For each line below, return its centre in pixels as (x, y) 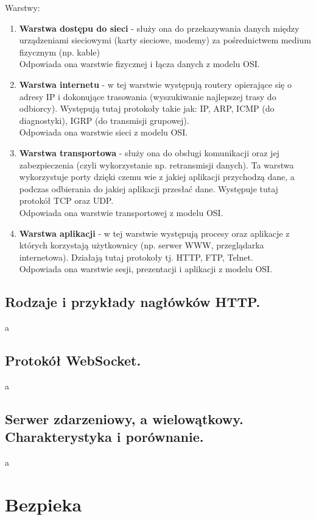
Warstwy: (23, 7)
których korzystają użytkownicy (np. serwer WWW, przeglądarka (142, 245)
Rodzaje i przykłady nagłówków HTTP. (133, 302)
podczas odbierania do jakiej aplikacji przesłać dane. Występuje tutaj (149, 188)
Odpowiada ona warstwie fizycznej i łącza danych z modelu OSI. (139, 64)
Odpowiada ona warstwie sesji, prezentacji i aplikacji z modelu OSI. (146, 269)
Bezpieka (44, 504)
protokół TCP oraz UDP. (66, 200)
